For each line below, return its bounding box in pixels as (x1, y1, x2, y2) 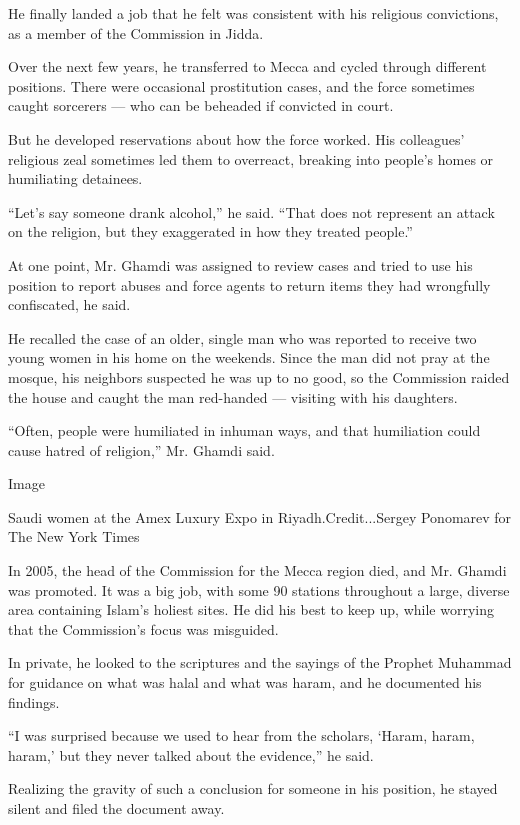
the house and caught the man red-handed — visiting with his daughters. (8, 386, 458, 407)
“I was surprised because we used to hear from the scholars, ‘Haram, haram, (8, 725, 475, 746)
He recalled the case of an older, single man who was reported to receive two (8, 327, 477, 348)
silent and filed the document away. (8, 798, 225, 818)
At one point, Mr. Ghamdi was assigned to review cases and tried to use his (8, 254, 473, 275)
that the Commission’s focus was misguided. (8, 618, 279, 639)
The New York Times (8, 526, 140, 547)
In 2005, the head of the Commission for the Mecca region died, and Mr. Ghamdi (8, 560, 507, 581)
